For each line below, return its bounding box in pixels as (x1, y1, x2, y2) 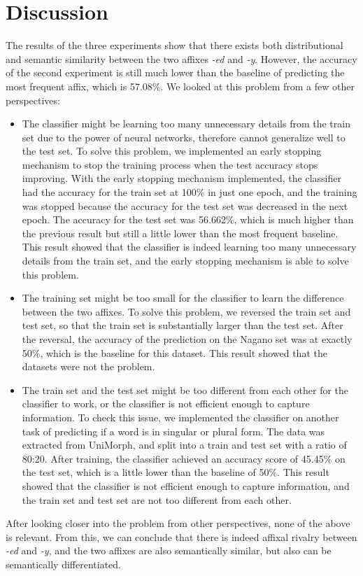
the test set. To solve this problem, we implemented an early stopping (22, 143, 322, 158)
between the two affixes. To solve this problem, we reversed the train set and (22, 304, 351, 318)
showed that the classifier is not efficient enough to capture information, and (22, 478, 350, 493)
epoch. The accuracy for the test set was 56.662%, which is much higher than (22, 212, 354, 227)
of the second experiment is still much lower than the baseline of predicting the (6, 65, 345, 80)
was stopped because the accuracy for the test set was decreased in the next (22, 198, 348, 213)
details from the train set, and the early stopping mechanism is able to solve (22, 253, 349, 268)
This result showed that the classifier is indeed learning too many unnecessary (22, 239, 357, 254)
